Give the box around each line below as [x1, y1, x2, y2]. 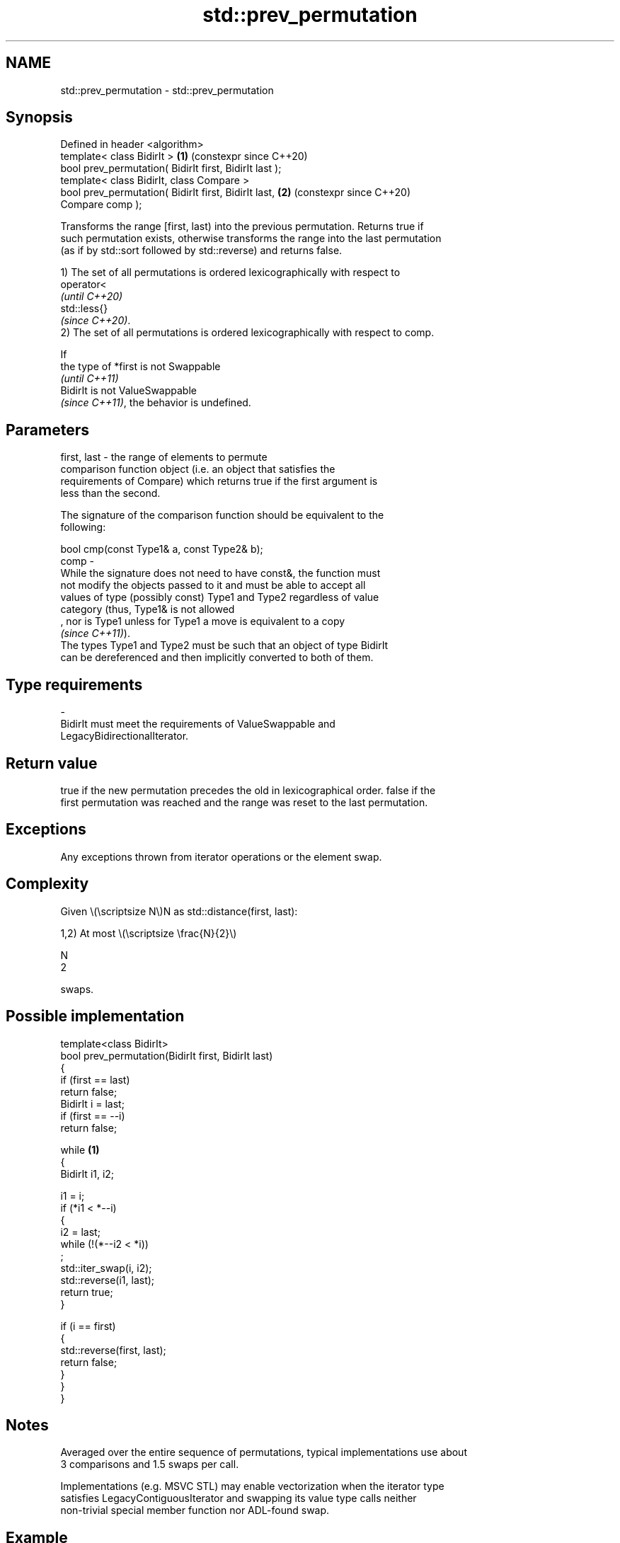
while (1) [60, 1143, 100, 1156]
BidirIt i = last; [60, 1097, 125, 1110]
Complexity [6, 875, 89, 893]
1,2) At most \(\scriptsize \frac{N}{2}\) [60, 927, 237, 939]
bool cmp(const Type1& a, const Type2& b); [60, 543, 263, 556]
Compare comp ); [60, 198, 142, 211]
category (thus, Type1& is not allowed [60, 603, 235, 616]
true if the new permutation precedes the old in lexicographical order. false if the [60, 784, 436, 796]
